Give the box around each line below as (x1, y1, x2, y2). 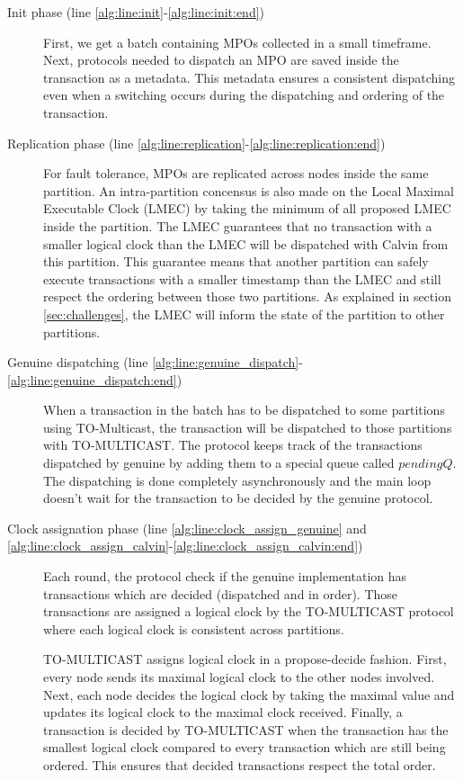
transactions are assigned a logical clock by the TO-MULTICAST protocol (43, 602, 454, 621)
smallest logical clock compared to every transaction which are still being (43, 738, 446, 757)
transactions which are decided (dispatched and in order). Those (43, 584, 398, 603)
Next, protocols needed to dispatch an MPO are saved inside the (43, 50, 399, 69)
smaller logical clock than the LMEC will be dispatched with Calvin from (43, 234, 449, 253)
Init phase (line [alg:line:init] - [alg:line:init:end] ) (7, 3, 265, 21)
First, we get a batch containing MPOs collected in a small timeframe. (43, 32, 432, 51)
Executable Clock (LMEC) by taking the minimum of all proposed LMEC (43, 199, 451, 218)
